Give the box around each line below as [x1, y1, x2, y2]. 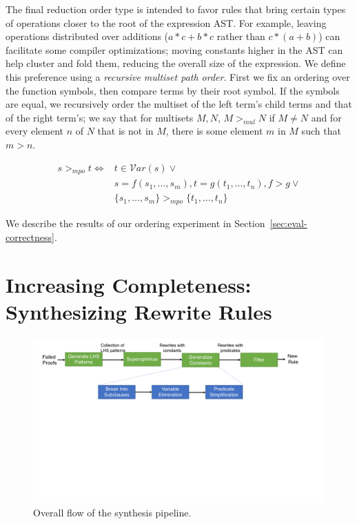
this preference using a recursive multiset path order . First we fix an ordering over [6, 69, 350, 84]
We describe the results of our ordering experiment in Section [6, 216, 265, 231]
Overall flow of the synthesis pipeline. [33, 505, 192, 519]
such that [301, 124, 341, 138]
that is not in [97, 124, 154, 138]
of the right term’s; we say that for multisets [6, 110, 194, 124]
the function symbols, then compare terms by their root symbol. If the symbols [6, 83, 340, 97]
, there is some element [165, 124, 263, 138]
